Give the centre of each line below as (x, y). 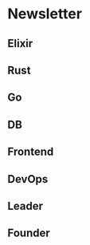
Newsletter (45, 14)
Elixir (20, 43)
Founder (29, 233)
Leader (25, 205)
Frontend (31, 152)
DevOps (28, 179)
